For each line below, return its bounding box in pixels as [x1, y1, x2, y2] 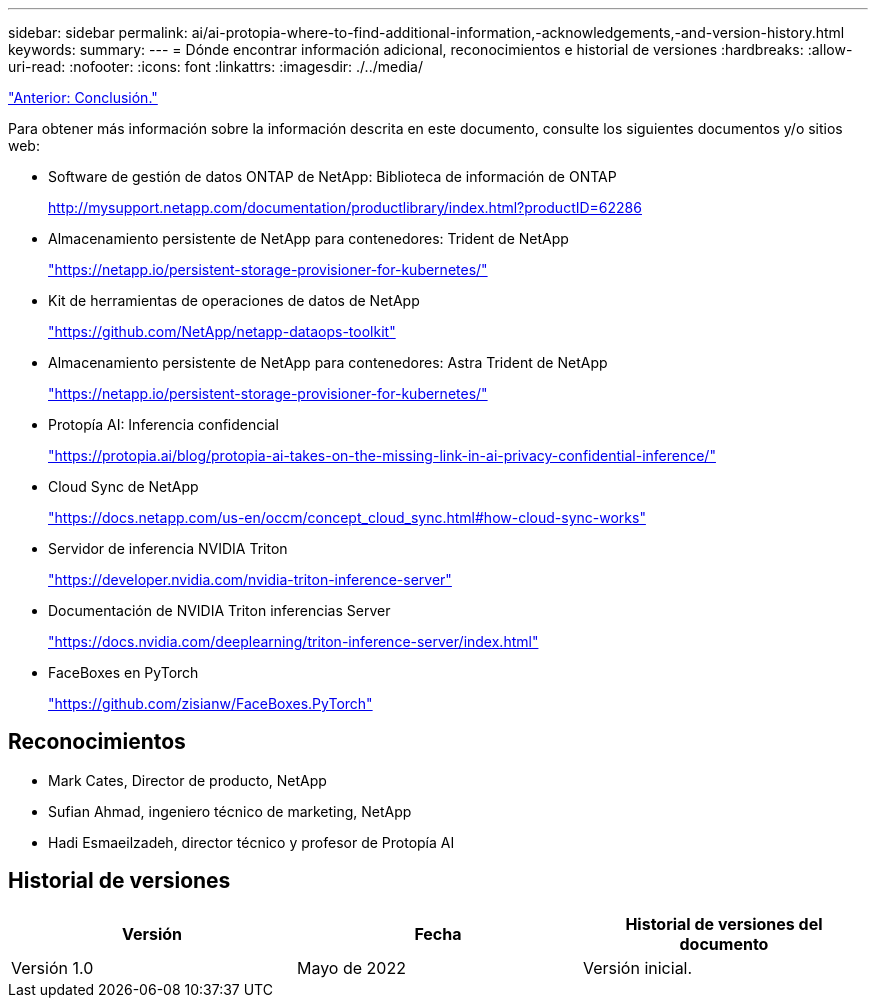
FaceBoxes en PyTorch [48, 664, 199, 681]
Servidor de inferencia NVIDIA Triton [48, 540, 288, 557]
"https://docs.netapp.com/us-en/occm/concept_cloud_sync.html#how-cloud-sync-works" [48, 509, 646, 526]
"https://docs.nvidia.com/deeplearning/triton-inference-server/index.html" [48, 633, 539, 650]
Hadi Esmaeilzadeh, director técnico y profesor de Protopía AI [48, 833, 455, 851]
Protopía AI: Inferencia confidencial [48, 416, 279, 433]
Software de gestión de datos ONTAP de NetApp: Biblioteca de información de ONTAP [48, 168, 617, 185]
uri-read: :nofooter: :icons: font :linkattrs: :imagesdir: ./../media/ [8, 58, 424, 75]
